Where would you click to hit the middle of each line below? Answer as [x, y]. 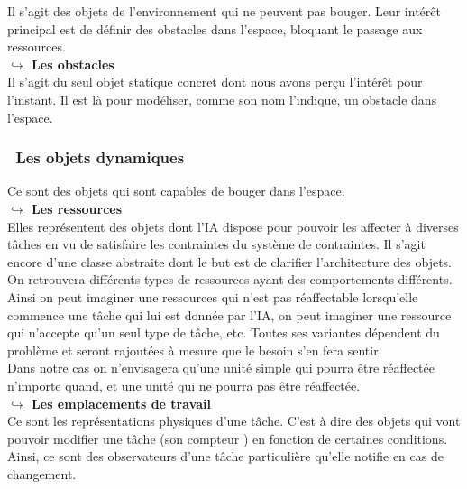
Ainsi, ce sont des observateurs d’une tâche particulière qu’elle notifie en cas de [225, 456]
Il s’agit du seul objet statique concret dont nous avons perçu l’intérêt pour [215, 82]
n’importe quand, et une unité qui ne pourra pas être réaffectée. [184, 385]
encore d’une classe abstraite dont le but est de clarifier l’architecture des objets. [229, 261]
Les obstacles [73, 64]
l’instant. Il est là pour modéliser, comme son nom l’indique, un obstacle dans [222, 99]
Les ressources [77, 208]
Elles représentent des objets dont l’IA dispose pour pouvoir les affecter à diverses [233, 226]
